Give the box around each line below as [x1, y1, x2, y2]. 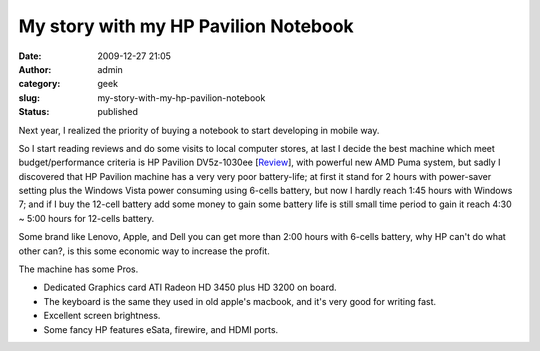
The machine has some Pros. [18, 263, 139, 275]
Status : [18, 106, 50, 118]
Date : [18, 50, 42, 62]
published [97, 106, 139, 118]
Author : [18, 63, 52, 75]
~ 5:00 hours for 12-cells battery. [18, 212, 155, 224]
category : [18, 78, 61, 90]
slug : [18, 91, 40, 104]
